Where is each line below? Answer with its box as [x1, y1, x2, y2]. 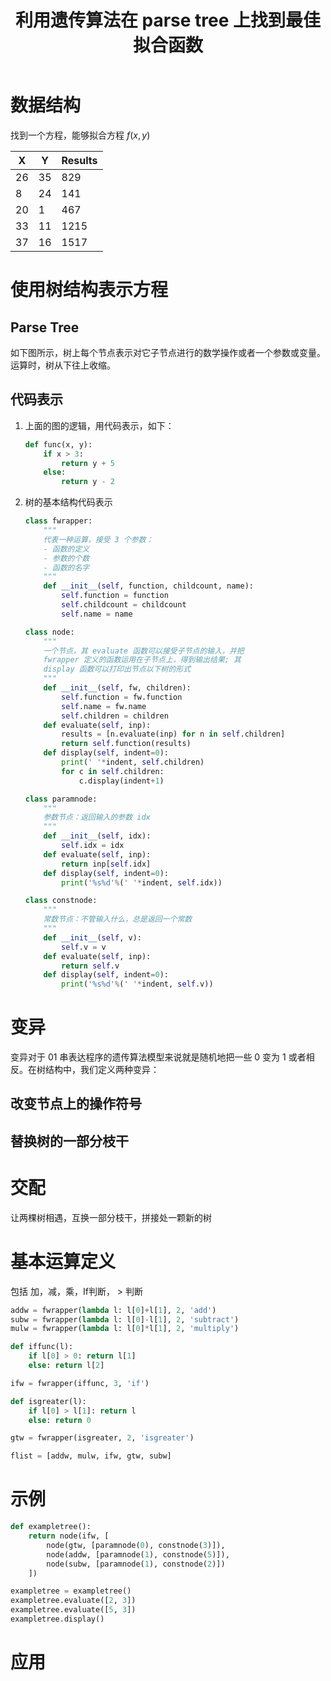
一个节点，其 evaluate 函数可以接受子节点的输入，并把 [43, 646, 245, 656]
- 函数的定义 [43, 544, 90, 554]
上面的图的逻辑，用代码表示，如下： [24, 419, 175, 431]
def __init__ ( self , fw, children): [43, 683, 192, 693]
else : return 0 [28, 1415, 92, 1425]
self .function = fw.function [61, 692, 183, 702]
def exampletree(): [10, 1522, 92, 1532]
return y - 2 [61, 477, 116, 487]
